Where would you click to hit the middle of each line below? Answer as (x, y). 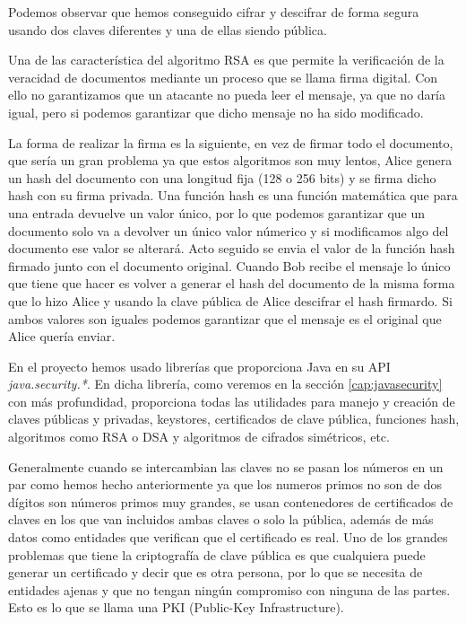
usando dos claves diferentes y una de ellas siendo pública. (168, 29)
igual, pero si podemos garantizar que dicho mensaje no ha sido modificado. (216, 112)
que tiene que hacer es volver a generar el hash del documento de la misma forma (232, 283)
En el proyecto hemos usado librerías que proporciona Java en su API (199, 366)
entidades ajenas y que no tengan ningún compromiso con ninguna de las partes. (229, 589)
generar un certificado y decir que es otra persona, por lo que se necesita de (216, 572)
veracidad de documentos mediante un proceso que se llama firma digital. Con (223, 77)
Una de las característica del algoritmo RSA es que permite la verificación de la (226, 60)
